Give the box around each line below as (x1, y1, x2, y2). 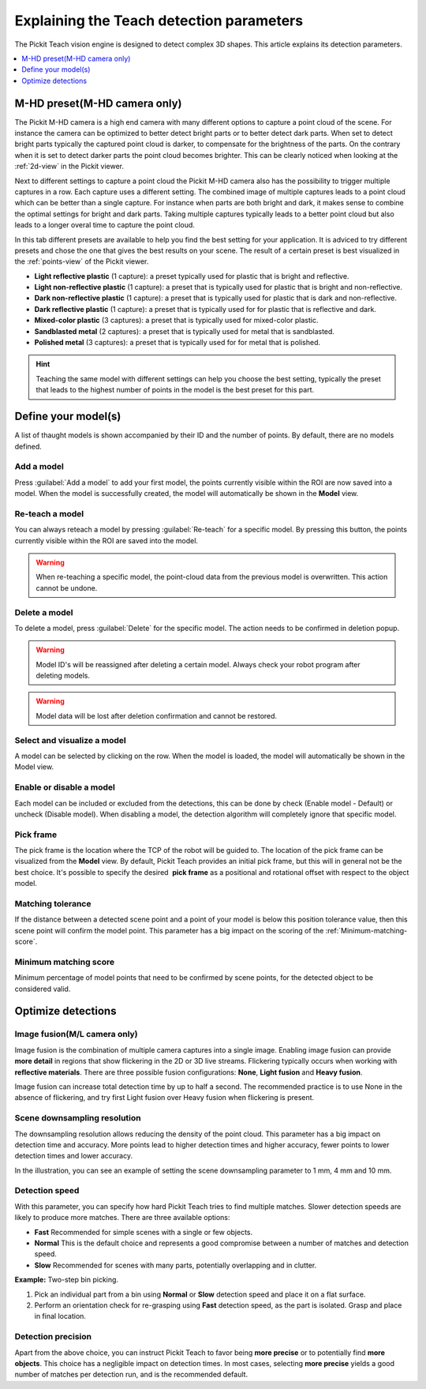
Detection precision (14, 1331, 92, 1342)
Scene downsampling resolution (14, 1113, 141, 1124)
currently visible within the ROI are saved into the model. (14, 535, 199, 545)
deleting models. (35, 671, 91, 681)
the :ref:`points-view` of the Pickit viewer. (14, 257, 149, 266)
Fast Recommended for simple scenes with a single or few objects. (34, 1227, 253, 1237)
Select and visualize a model (14, 734, 126, 745)
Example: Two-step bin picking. (14, 1275, 118, 1285)
